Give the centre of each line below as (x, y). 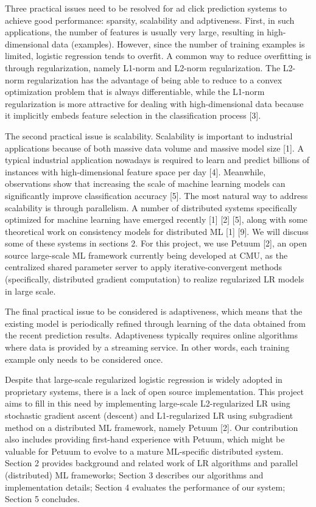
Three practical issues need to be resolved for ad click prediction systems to (146, 8)
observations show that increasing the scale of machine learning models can (145, 184)
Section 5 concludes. (42, 499)
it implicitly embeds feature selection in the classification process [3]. (133, 115)
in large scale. (30, 291)
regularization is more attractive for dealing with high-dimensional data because (154, 103)
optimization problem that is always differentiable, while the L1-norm (135, 92)
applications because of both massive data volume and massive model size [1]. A (154, 148)
